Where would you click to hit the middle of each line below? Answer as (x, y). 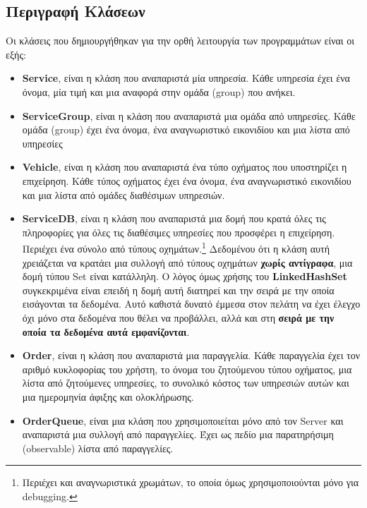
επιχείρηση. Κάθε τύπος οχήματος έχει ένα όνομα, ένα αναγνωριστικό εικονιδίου (187, 180)
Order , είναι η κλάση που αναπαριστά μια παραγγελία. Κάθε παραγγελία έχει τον (191, 355)
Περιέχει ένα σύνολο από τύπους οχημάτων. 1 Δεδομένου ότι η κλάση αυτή (176, 247)
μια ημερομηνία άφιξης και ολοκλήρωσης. (108, 396)
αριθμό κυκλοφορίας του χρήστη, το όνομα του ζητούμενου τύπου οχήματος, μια (187, 369)
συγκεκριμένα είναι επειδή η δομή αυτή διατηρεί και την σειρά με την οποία (178, 290)
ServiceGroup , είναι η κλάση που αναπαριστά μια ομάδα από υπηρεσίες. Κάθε (189, 115)
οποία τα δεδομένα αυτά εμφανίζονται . (106, 331)
